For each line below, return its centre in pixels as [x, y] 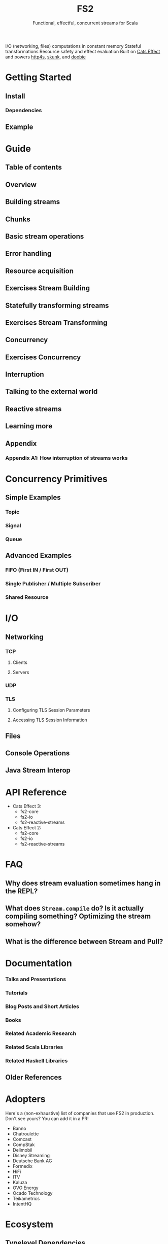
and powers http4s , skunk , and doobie [46, 57]
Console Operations [38, 753]
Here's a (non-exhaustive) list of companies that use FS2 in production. [80, 1113]
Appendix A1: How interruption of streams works [66, 458]
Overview [21, 184]
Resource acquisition [39, 271]
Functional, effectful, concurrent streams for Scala [85, 23]
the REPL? [22, 891]
